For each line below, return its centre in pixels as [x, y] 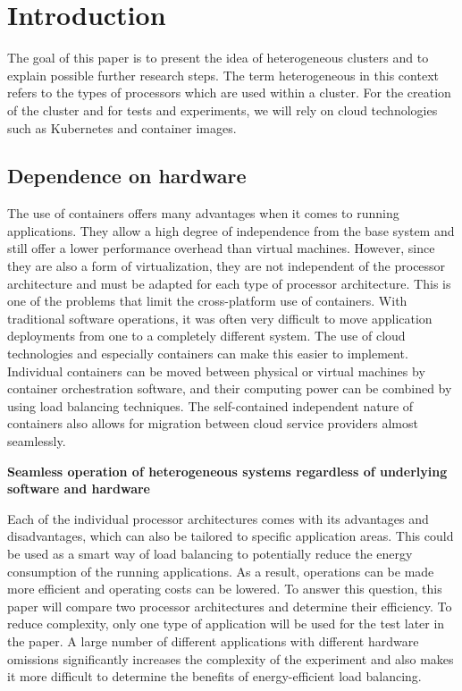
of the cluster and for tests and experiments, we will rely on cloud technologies [223, 110]
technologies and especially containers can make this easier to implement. [208, 354]
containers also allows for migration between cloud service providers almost [213, 423]
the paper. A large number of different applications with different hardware [213, 640]
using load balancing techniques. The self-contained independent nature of [210, 405]
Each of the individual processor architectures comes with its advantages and [218, 518]
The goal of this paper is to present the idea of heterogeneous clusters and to [218, 58]
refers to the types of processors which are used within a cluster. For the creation [229, 93]
